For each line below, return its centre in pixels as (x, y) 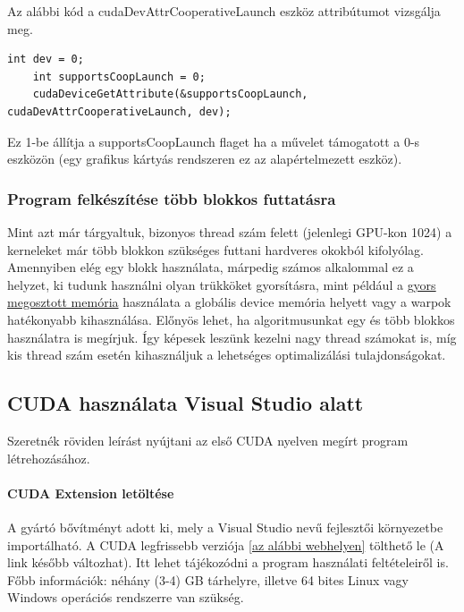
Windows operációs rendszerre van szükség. (126, 597)
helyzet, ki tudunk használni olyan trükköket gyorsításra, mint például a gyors (222, 284)
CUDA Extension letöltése (91, 493)
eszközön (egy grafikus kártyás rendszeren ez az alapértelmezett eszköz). (205, 159)
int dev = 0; (46, 59)
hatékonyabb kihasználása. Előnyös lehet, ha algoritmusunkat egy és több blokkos (231, 319)
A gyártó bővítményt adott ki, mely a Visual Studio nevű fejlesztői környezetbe (225, 527)
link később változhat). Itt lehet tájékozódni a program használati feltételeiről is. (228, 562)
